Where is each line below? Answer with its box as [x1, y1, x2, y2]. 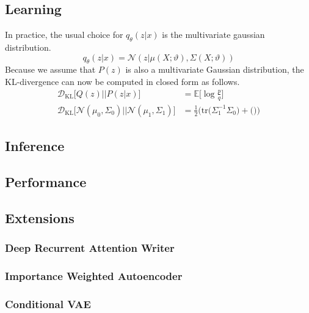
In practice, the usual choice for [5, 28, 123, 41]
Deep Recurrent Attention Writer [5, 240, 175, 256]
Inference [5, 136, 65, 155]
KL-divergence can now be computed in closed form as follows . [5, 75, 240, 87]
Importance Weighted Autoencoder [5, 268, 183, 283]
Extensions [5, 208, 75, 227]
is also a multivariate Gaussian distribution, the [125, 63, 304, 76]
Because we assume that [5, 63, 96, 76]
